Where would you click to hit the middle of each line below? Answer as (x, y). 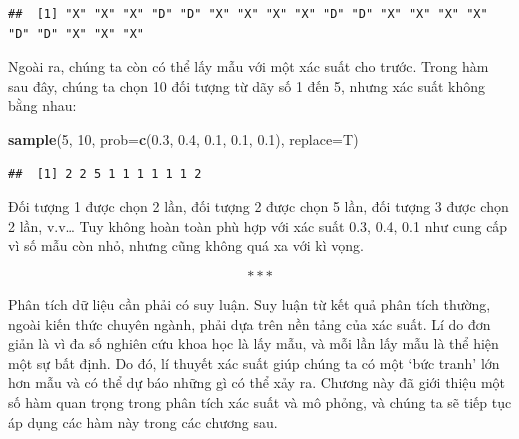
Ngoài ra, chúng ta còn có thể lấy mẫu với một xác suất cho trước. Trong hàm (248, 66)
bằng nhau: (42, 105)
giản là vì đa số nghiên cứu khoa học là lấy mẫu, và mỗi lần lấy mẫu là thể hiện (253, 343)
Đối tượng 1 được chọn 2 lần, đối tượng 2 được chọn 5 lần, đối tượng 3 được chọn (258, 206)
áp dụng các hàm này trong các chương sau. (143, 421)
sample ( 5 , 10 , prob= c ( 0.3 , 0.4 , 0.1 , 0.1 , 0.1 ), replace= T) (183, 138)
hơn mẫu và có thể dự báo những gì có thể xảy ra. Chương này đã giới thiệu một (257, 382)
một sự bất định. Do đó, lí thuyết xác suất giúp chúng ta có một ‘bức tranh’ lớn (254, 362)
